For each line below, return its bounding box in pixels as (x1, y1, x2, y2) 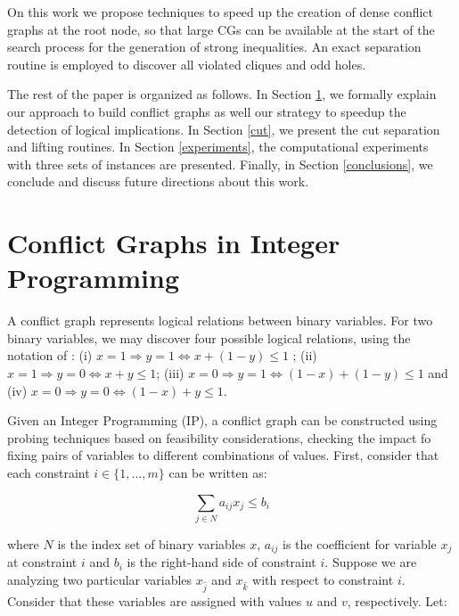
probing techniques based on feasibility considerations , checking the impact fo (7, 428, 431, 447)
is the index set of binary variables (57, 534, 246, 553)
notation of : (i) (7, 346, 93, 365)
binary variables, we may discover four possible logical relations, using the (7, 328, 411, 347)
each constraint (7, 464, 90, 481)
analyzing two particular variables (7, 570, 193, 588)
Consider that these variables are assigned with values (7, 591, 302, 610)
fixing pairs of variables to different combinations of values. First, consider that (7, 446, 439, 464)
